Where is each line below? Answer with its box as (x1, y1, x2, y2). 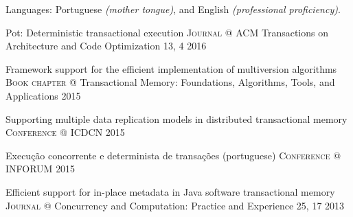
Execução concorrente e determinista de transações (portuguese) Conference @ (5, 148, 341, 162)
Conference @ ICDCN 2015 (5, 125, 125, 139)
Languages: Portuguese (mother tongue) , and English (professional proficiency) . (5, 2, 341, 16)
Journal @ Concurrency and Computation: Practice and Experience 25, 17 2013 (5, 198, 345, 212)
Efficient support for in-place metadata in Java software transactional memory (5, 184, 335, 198)
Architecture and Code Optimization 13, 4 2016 (5, 38, 207, 53)
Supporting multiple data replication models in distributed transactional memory (5, 111, 348, 126)
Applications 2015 (5, 88, 81, 102)
